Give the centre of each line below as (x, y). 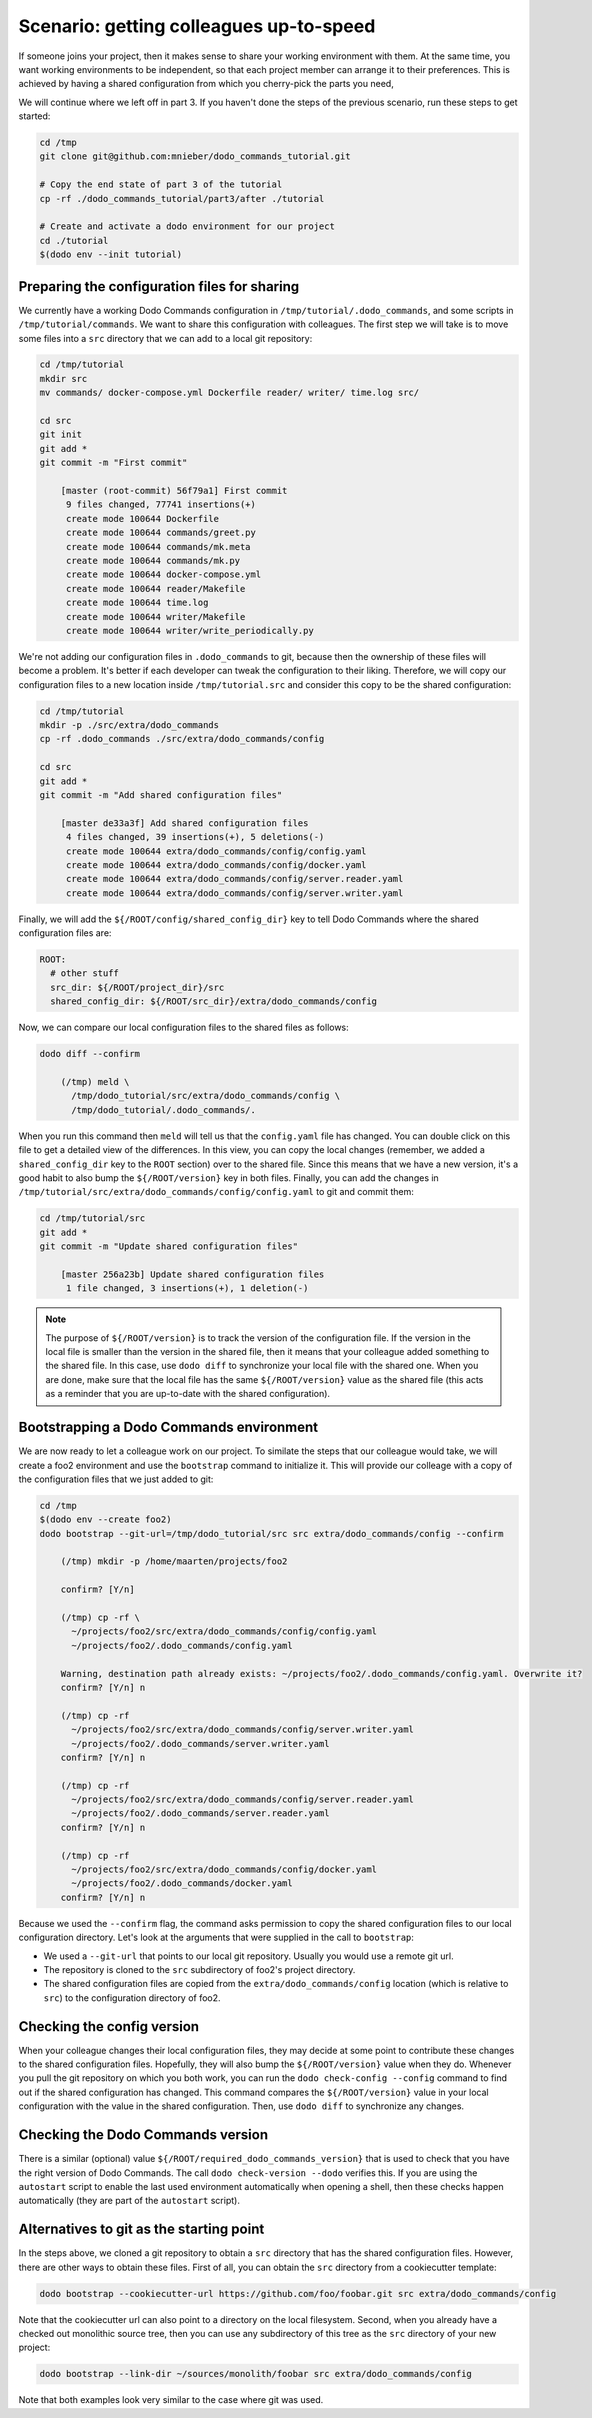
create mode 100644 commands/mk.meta (158, 546)
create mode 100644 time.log (137, 603)
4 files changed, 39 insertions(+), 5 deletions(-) (195, 837)
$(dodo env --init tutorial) (111, 254)
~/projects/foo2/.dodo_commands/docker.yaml (182, 1883)
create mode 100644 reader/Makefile (155, 588)
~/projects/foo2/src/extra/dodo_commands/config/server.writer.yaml (243, 1729)
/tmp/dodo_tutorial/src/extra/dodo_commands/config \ (206, 1096)
